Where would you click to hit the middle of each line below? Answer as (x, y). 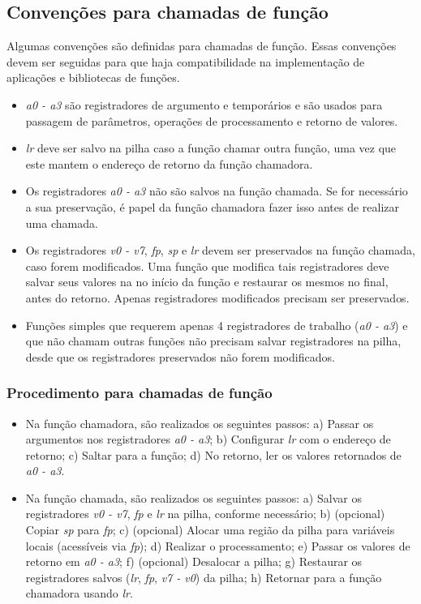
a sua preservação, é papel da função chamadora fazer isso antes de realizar (213, 206)
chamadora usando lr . (79, 593)
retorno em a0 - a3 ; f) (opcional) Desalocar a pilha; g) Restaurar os (194, 561)
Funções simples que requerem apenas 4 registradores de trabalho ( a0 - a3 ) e (217, 325)
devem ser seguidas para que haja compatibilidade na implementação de (186, 61)
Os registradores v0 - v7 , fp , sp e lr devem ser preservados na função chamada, (220, 250)
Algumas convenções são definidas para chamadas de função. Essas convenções (202, 46)
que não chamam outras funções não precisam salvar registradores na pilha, (213, 341)
